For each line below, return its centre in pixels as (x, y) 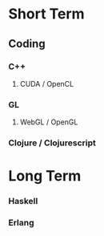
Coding (27, 44)
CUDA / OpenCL (47, 83)
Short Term (47, 14)
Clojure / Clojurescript (52, 143)
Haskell (23, 201)
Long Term (45, 176)
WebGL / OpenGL (49, 122)
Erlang (21, 223)
